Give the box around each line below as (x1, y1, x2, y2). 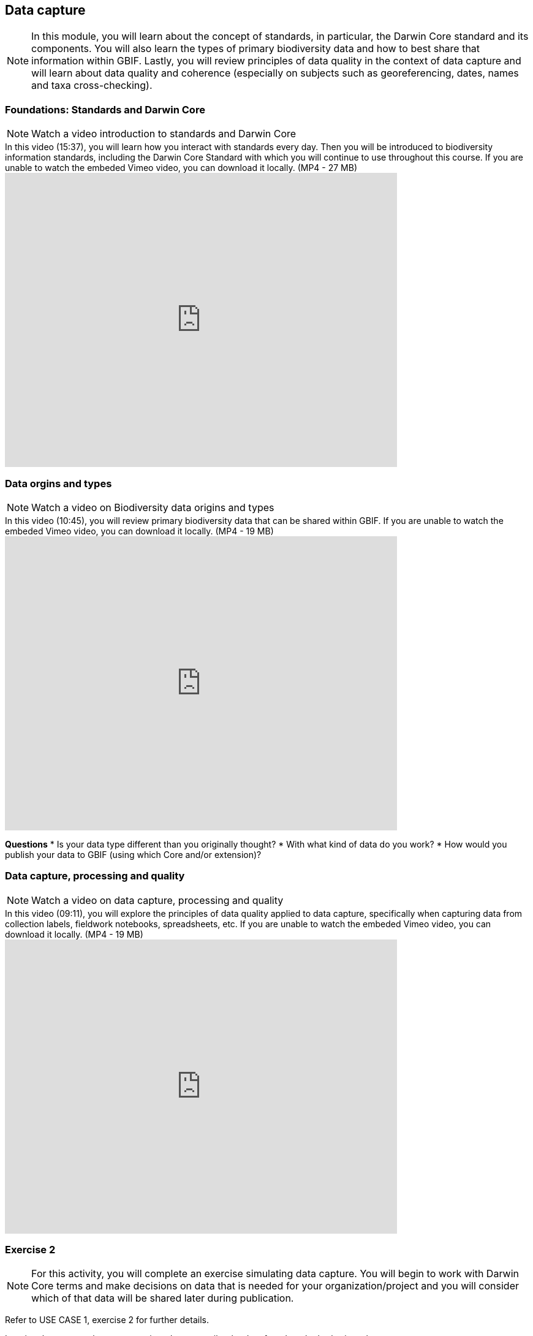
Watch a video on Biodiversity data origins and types (31, 501, 274, 514)
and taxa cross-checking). (31, 79, 153, 92)
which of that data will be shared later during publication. (31, 1292, 294, 1305)
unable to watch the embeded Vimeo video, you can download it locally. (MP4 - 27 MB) (5, 162, 358, 173)
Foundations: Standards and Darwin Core (5, 103, 205, 116)
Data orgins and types (5, 477, 112, 490)
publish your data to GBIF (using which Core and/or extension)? (5, 849, 262, 860)
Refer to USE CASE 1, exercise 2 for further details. (5, 1315, 209, 1326)
